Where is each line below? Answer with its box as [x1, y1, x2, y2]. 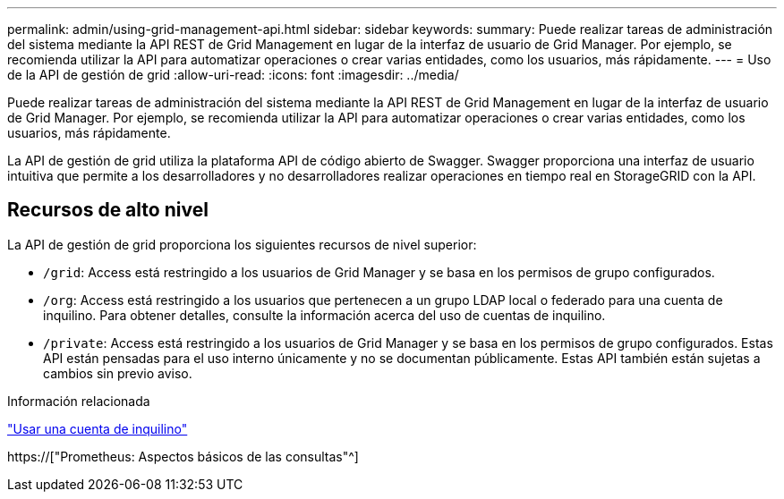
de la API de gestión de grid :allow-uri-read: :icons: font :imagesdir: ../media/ [7, 67, 459, 82]
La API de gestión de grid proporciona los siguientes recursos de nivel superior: [7, 236, 477, 252]
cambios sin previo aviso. [43, 365, 192, 381]
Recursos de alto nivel [7, 199, 209, 222]
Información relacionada [7, 393, 150, 409]
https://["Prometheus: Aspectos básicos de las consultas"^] [7, 448, 359, 464]
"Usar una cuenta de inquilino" [7, 420, 188, 436]
